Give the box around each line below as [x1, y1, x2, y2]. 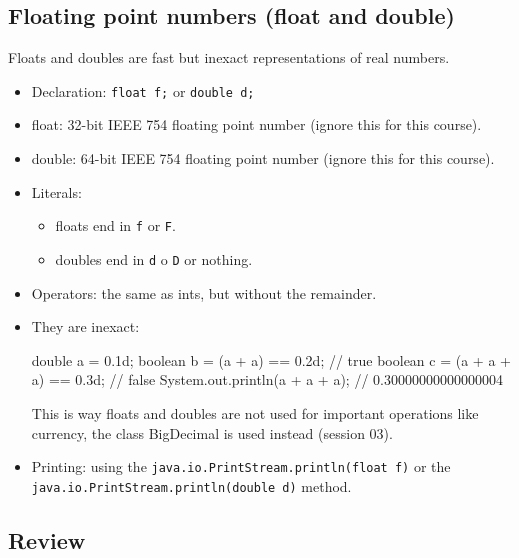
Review [8, 524, 86, 555]
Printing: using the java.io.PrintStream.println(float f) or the [31, 456, 451, 477]
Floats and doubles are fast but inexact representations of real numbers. [8, 47, 450, 68]
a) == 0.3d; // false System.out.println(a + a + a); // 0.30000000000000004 [31, 369, 503, 390]
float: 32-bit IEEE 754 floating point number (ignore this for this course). [31, 114, 482, 135]
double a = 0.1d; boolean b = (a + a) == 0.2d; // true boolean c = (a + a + [31, 349, 511, 370]
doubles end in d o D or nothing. [55, 248, 253, 269]
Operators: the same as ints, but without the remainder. [31, 282, 377, 303]
